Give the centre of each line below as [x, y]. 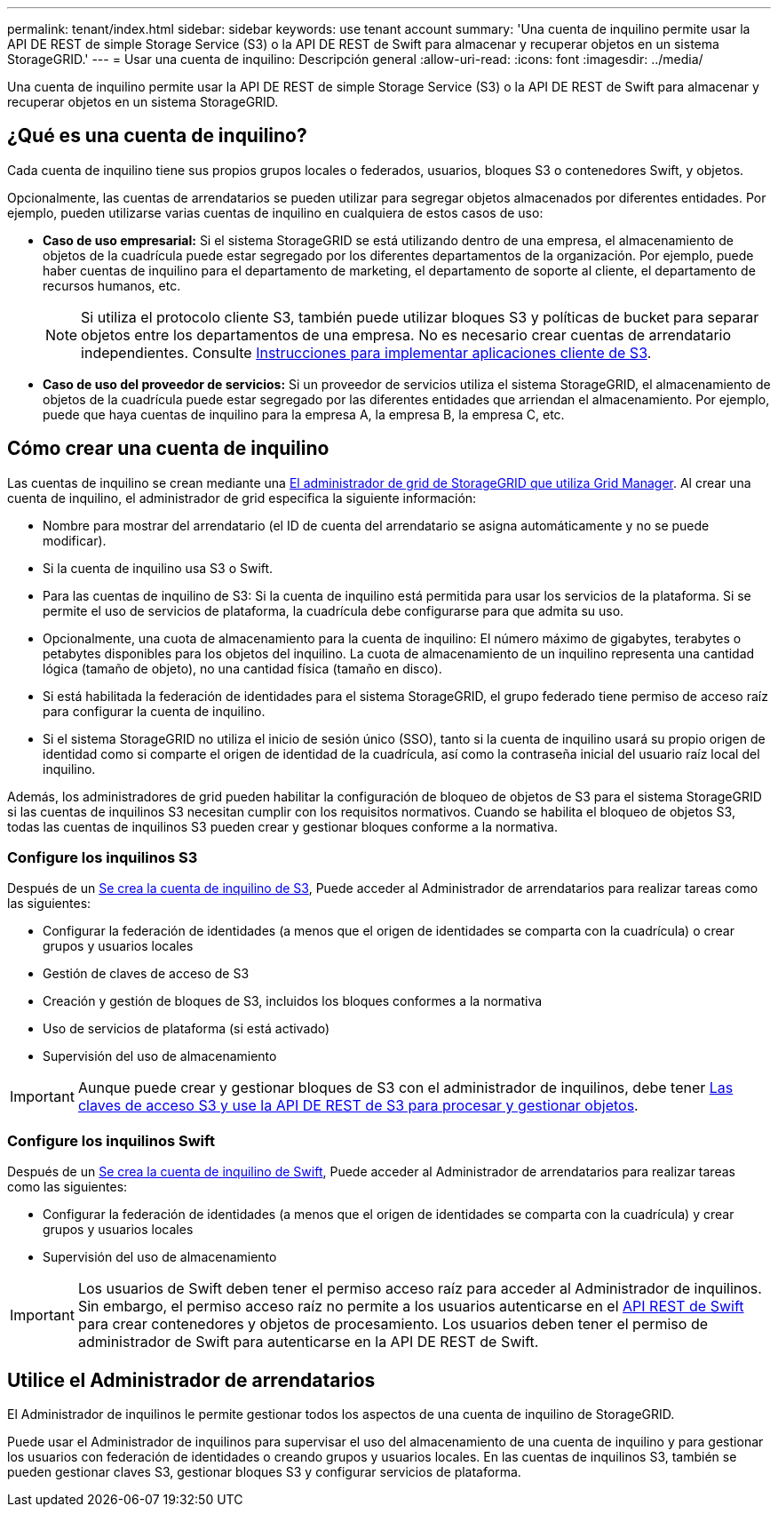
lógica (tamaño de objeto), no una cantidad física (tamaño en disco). [242, 668]
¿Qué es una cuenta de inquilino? [157, 136]
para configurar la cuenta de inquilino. [154, 711]
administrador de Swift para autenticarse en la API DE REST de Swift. [308, 1342]
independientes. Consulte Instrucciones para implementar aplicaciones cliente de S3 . [366, 352]
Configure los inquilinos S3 [103, 858]
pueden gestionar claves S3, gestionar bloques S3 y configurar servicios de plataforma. [264, 1472]
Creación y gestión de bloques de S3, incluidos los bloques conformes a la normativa [293, 1001]
